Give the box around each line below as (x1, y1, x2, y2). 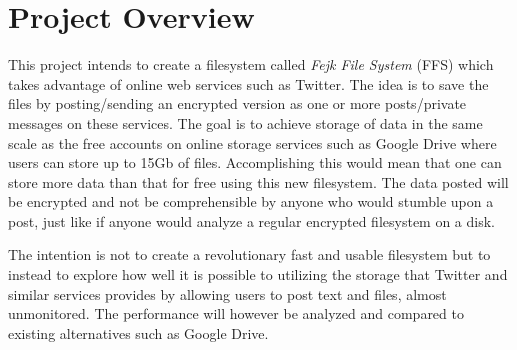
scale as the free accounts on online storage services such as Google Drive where (8, 132, 497, 153)
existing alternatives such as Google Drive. (8, 322, 269, 343)
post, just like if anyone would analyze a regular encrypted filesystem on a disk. (8, 210, 496, 231)
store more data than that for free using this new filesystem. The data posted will (8, 171, 509, 192)
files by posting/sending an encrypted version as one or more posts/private (8, 93, 467, 114)
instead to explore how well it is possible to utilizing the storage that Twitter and (8, 264, 508, 285)
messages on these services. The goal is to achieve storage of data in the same (8, 112, 483, 133)
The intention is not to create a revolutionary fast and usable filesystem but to (8, 244, 491, 265)
